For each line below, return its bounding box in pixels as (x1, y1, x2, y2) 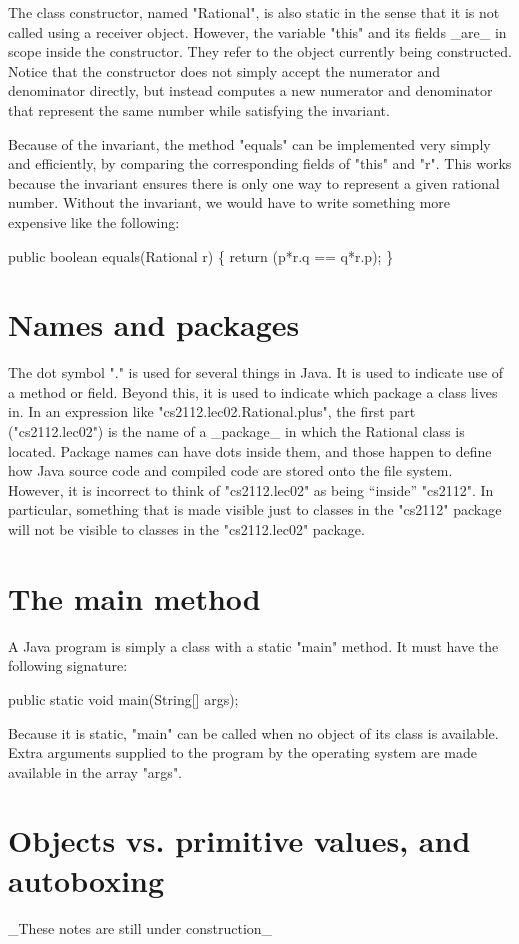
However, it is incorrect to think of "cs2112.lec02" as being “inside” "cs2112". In (8, 479, 494, 500)
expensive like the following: (8, 211, 180, 232)
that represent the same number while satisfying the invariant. (8, 99, 390, 120)
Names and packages (8, 304, 300, 345)
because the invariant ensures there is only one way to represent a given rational (8, 172, 500, 193)
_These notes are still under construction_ (8, 917, 273, 938)
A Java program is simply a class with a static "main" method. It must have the (8, 635, 499, 656)
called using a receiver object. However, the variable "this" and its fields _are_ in (8, 21, 507, 42)
